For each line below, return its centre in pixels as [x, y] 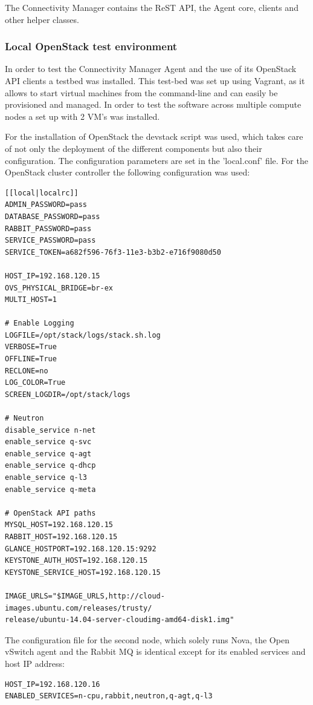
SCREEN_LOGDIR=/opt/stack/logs [68, 394]
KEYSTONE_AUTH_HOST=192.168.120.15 [76, 561]
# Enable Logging [40, 323]
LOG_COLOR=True [35, 383]
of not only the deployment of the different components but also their [134, 148]
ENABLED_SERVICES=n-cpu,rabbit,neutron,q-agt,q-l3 [109, 696]
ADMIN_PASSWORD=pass [46, 205]
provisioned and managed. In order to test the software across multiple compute [153, 104]
